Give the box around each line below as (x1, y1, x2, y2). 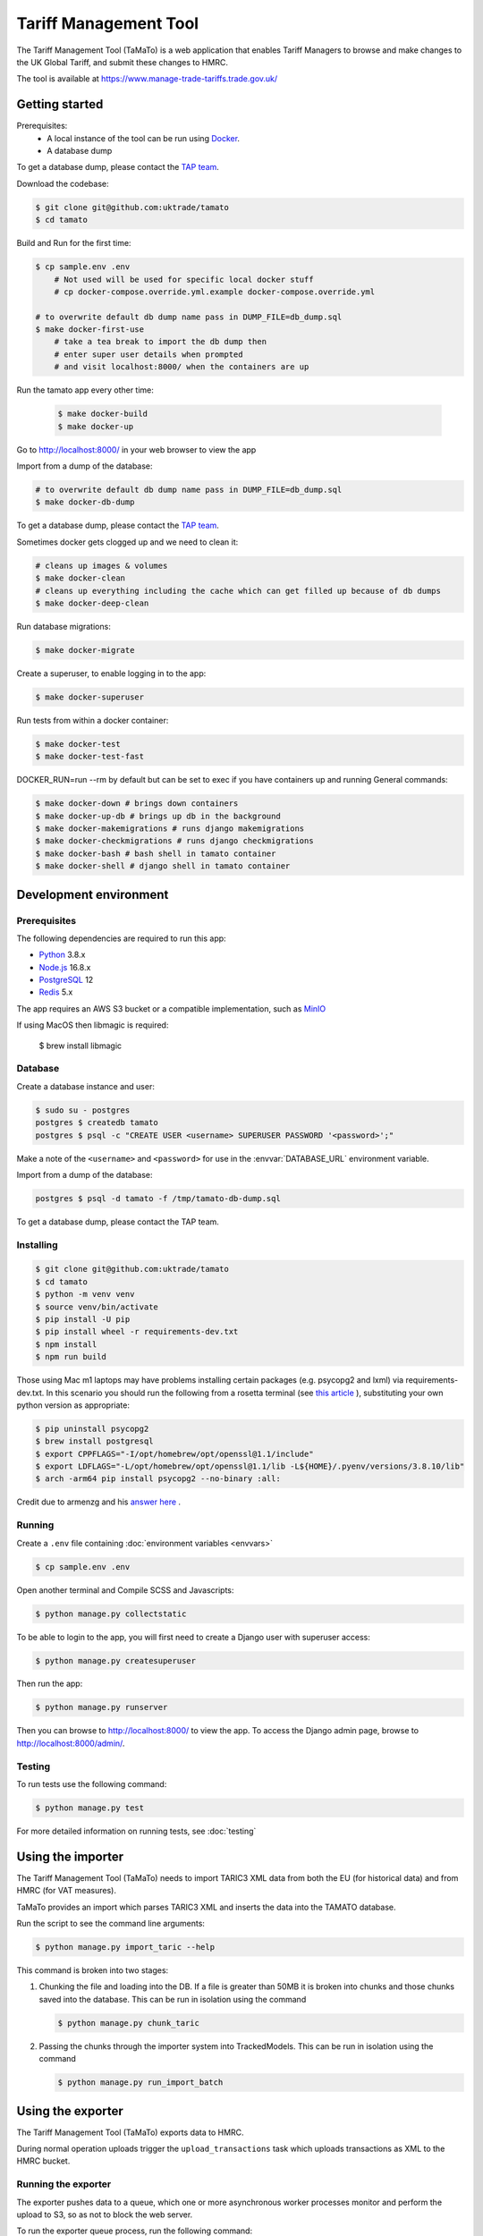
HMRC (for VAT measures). (16, 1885, 116, 1896)
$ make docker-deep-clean (35, 597, 149, 608)
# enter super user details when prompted (54, 349, 243, 360)
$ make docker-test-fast (35, 751, 145, 762)
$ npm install (35, 1339, 97, 1350)
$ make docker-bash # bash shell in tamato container (35, 848, 276, 859)
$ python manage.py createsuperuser (35, 1656, 197, 1665)
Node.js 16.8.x (38, 961, 91, 972)
